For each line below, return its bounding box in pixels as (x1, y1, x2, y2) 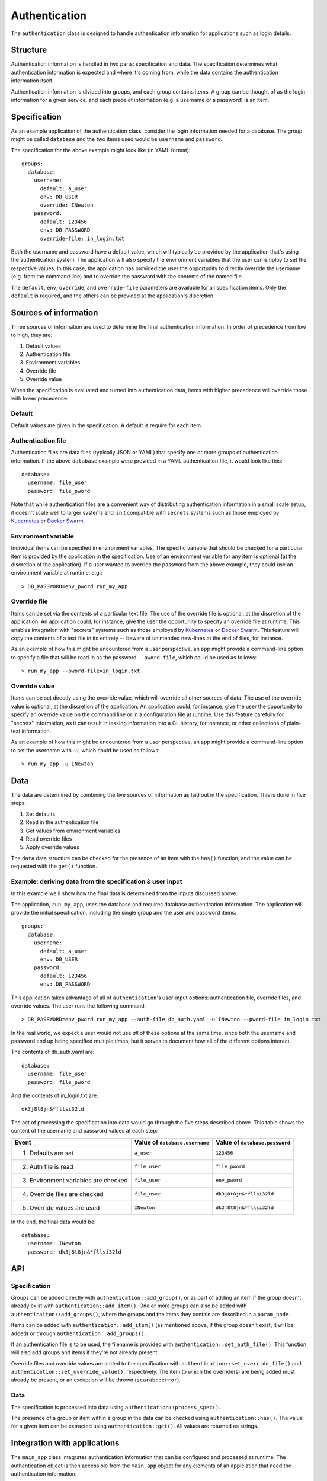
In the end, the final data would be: (11, 1218, 96, 1225)
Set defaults (25, 810, 56, 818)
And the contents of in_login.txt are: (11, 1092, 98, 1099)
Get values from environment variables (25, 827, 121, 834)
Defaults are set (29, 1149, 74, 1157)
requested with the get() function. (11, 863, 97, 870)
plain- (287, 719, 302, 726)
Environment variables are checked (29, 1176, 128, 1184)
